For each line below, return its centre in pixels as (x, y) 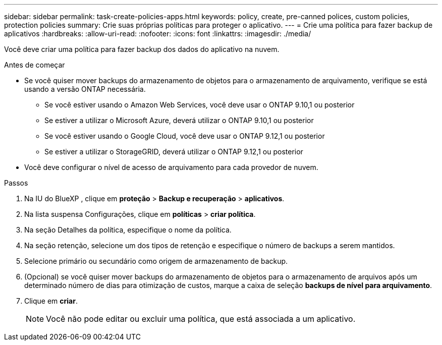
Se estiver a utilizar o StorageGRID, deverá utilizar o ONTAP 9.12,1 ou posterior (174, 152)
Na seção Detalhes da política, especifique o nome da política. (128, 230)
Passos (16, 183)
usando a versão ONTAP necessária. (85, 89)
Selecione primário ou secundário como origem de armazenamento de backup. (156, 261)
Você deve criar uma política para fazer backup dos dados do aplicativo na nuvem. (142, 49)
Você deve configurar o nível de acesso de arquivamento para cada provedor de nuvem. (171, 167)
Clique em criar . (51, 301)
